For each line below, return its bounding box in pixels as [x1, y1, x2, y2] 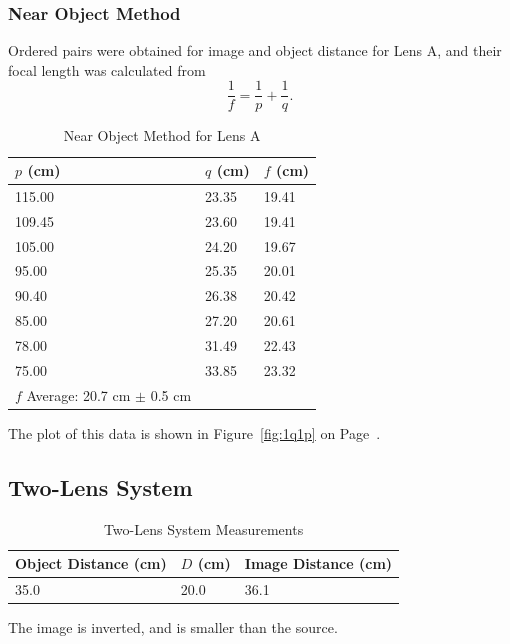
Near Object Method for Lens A [63, 125, 261, 146]
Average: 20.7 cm [26, 384, 131, 405]
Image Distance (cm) [244, 553, 393, 574]
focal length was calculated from [8, 59, 206, 80]
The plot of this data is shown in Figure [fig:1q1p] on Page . [8, 422, 381, 443]
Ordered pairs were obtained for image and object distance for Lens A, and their [8, 40, 502, 61]
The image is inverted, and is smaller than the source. [8, 617, 338, 638]
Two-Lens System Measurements [103, 518, 304, 539]
